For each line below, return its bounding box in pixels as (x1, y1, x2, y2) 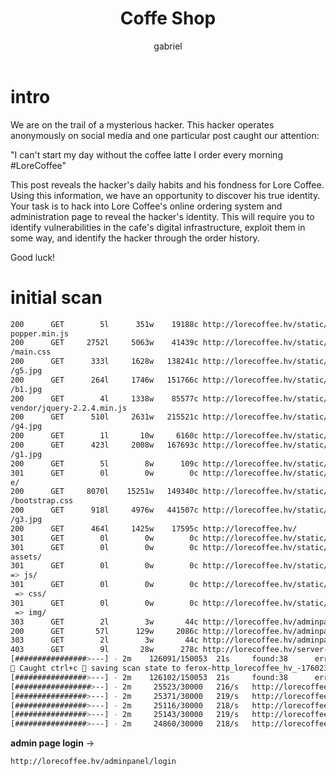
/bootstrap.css (10, 496, 74, 506)
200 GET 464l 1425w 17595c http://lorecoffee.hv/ (10, 523, 298, 534)
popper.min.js (10, 328, 70, 339)
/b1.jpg (10, 384, 43, 394)
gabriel (153, 40, 183, 52)
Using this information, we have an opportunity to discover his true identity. (10, 189, 321, 201)
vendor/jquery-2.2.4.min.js (10, 403, 128, 413)
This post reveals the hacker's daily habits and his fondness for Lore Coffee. (10, 178, 325, 191)
